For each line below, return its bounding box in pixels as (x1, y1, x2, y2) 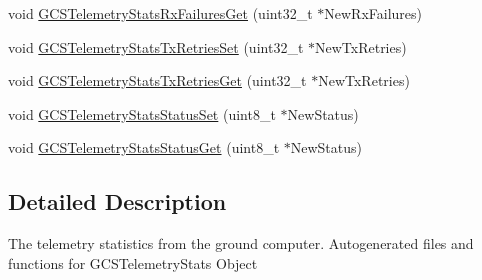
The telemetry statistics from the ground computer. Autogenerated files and (8, 233, 474, 254)
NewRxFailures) (324, 3, 422, 23)
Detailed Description (8, 186, 227, 217)
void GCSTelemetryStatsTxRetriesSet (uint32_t (8, 36, 304, 57)
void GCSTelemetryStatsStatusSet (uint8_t (8, 103, 276, 124)
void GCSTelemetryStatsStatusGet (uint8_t (8, 137, 280, 158)
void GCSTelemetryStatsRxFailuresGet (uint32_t (8, 3, 313, 23)
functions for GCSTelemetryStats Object (8, 252, 258, 273)
